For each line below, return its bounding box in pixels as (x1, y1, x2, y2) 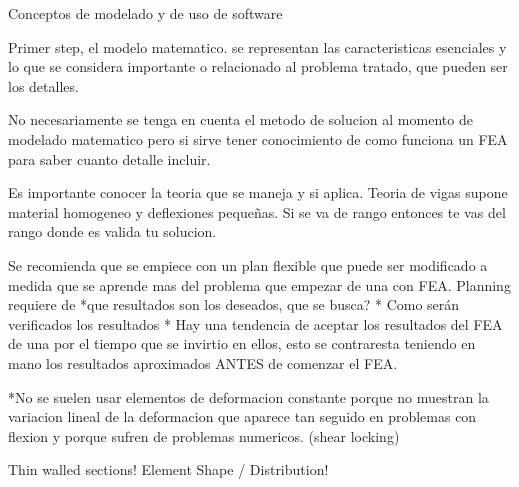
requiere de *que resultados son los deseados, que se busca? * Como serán (8, 294, 460, 315)
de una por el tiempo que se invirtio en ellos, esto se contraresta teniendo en (8, 333, 476, 354)
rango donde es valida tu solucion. (8, 221, 217, 242)
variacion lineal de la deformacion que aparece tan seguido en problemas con (8, 406, 477, 427)
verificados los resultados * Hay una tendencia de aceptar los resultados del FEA (8, 313, 503, 334)
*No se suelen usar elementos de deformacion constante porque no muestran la (8, 386, 489, 407)
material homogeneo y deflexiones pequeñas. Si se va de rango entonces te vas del (8, 201, 506, 222)
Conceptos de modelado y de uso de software (8, 3, 283, 23)
